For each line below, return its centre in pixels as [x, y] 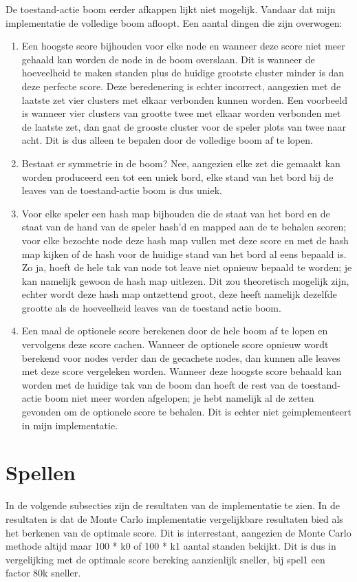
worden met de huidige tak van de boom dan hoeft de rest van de [160, 384]
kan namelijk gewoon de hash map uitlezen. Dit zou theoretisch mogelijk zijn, [185, 280]
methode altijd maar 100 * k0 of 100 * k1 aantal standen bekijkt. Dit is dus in [171, 546]
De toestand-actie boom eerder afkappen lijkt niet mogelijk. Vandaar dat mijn [171, 9]
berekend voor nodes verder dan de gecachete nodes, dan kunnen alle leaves [181, 357]
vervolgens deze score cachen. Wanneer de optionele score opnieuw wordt [175, 344]
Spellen [41, 472]
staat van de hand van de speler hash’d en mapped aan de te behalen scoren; [184, 227]
